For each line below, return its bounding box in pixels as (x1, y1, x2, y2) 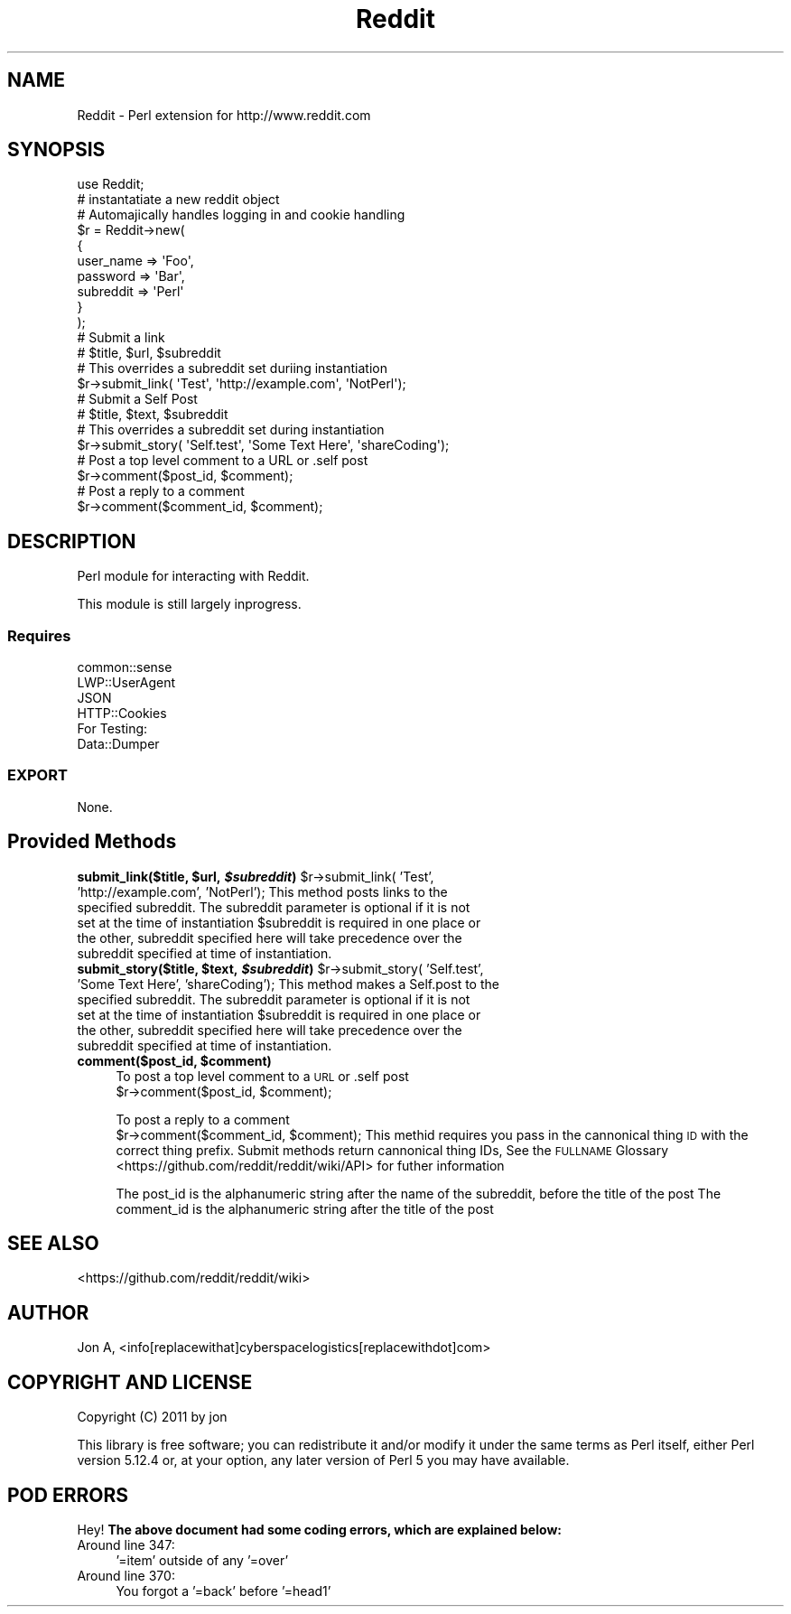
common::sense (77, 659, 172, 676)
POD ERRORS (7, 1483, 128, 1507)
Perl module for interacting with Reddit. (77, 568, 310, 584)
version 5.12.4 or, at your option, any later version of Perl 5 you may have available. (77, 1452, 570, 1469)
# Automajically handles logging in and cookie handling (77, 207, 405, 223)
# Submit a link (77, 330, 165, 346)
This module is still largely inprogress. (77, 596, 302, 612)
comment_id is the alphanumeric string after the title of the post (116, 1200, 494, 1217)
